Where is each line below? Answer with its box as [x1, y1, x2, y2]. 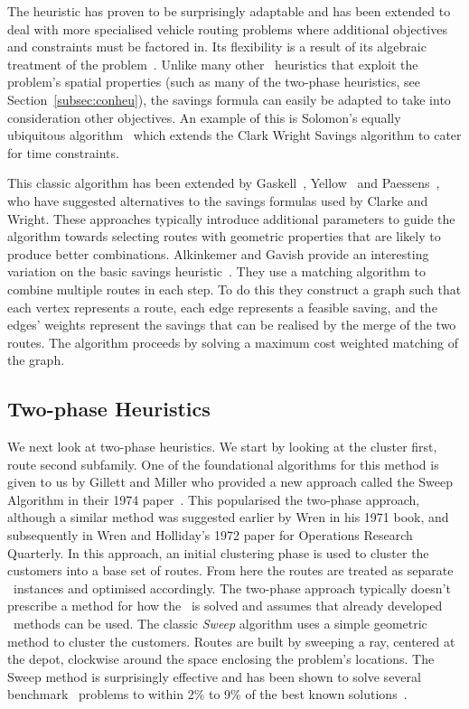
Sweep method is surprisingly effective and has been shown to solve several [7, 667, 421, 686]
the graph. [7, 350, 65, 369]
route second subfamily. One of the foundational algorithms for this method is [7, 454, 439, 473]
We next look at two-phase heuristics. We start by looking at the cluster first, [7, 437, 437, 456]
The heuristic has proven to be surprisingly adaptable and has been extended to [7, 2, 451, 20]
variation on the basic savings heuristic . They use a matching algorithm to [7, 262, 426, 281]
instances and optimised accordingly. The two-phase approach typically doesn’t [13, 578, 451, 597]
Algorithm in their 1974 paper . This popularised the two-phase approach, [7, 490, 420, 508]
